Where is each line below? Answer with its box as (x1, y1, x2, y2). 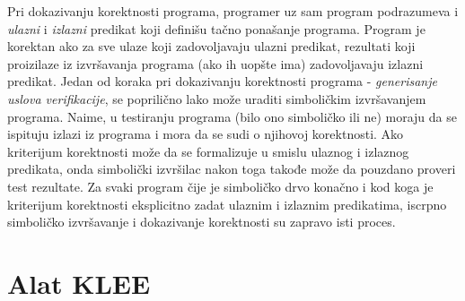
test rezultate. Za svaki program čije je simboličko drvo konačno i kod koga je (7, 176, 434, 195)
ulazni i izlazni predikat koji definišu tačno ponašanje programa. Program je (7, 19, 426, 38)
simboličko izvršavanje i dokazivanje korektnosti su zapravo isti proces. (7, 212, 396, 231)
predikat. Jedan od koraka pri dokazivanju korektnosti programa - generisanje (7, 72, 437, 90)
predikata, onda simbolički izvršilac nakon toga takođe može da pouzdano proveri (7, 159, 456, 178)
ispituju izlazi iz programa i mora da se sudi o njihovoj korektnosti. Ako (7, 125, 404, 143)
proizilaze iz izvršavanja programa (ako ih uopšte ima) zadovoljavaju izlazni (7, 54, 424, 73)
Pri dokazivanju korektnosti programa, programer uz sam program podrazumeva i (7, 2, 459, 20)
